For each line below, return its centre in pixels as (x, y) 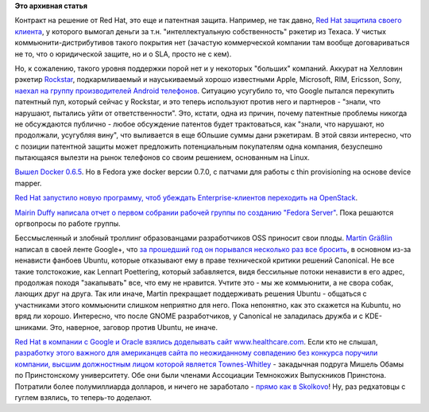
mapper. (28, 183)
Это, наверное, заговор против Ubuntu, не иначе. (134, 327)
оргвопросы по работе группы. (68, 223)
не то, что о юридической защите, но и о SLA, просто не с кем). (123, 54)
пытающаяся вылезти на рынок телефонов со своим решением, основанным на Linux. (162, 157)
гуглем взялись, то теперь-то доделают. (83, 397)
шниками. (31, 327)
